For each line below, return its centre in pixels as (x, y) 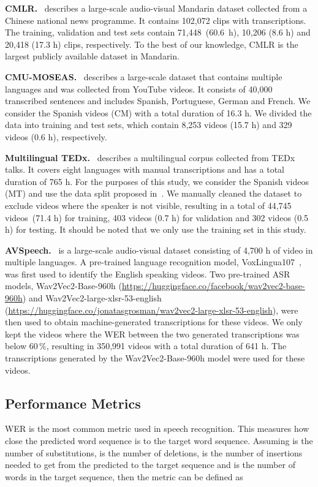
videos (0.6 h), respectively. (56, 136)
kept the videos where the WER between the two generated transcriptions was (152, 334)
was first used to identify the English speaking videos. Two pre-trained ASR (148, 274)
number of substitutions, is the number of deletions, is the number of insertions (154, 452)
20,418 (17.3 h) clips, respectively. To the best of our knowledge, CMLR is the (152, 44)
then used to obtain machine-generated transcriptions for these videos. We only (154, 322)
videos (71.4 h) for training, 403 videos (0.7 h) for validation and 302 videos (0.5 (157, 217)
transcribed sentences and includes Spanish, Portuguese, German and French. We (158, 101)
